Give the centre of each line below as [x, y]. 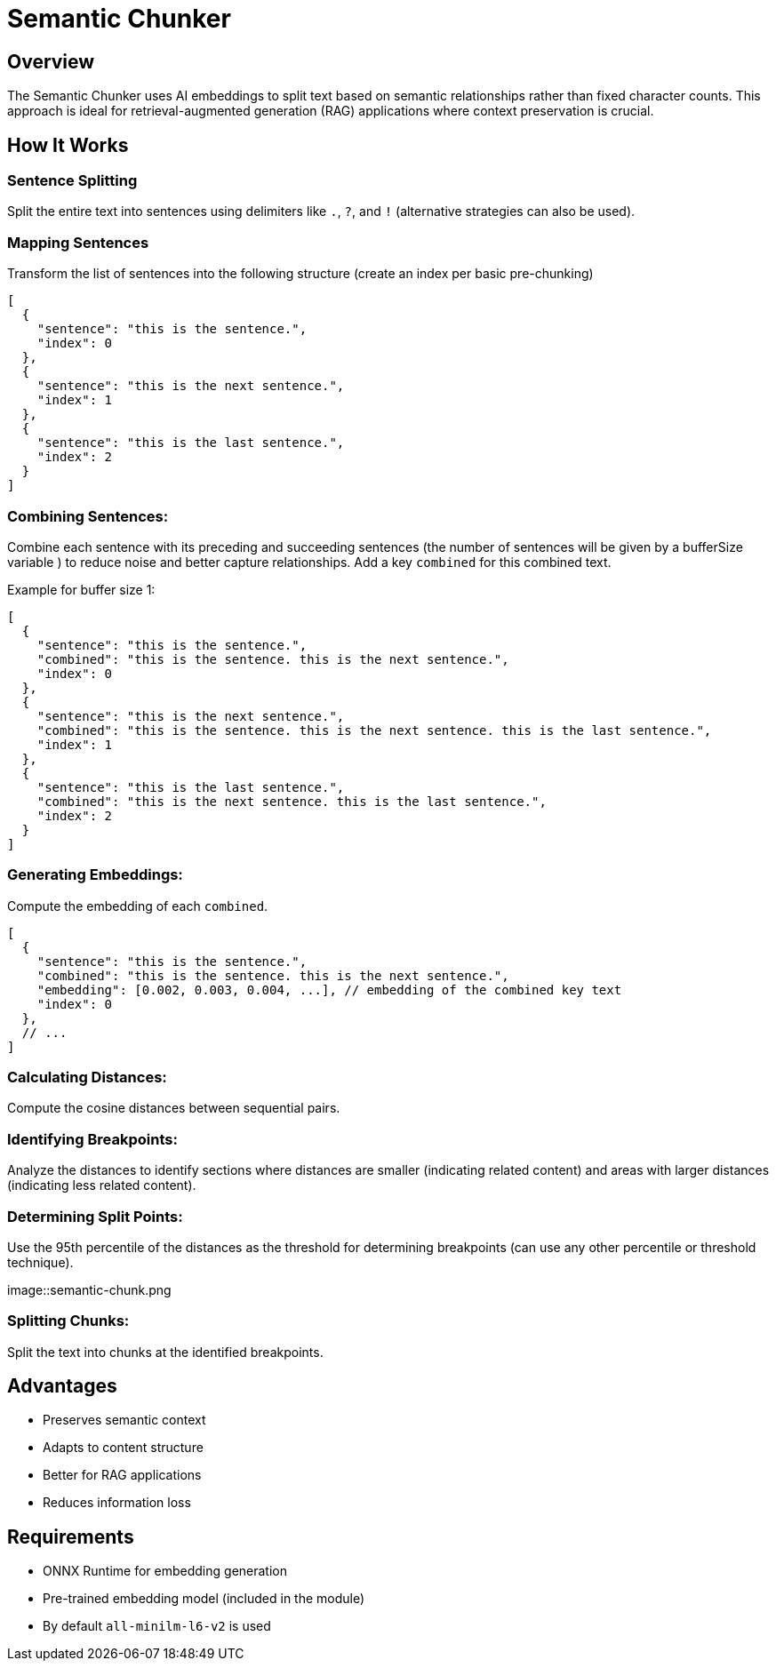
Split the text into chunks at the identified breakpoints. [165, 1352]
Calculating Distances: [87, 1077]
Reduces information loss [117, 1503]
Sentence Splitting [72, 181]
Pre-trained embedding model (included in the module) [204, 1599]
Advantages [62, 1386]
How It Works [68, 145]
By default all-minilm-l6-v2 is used [157, 1626]
